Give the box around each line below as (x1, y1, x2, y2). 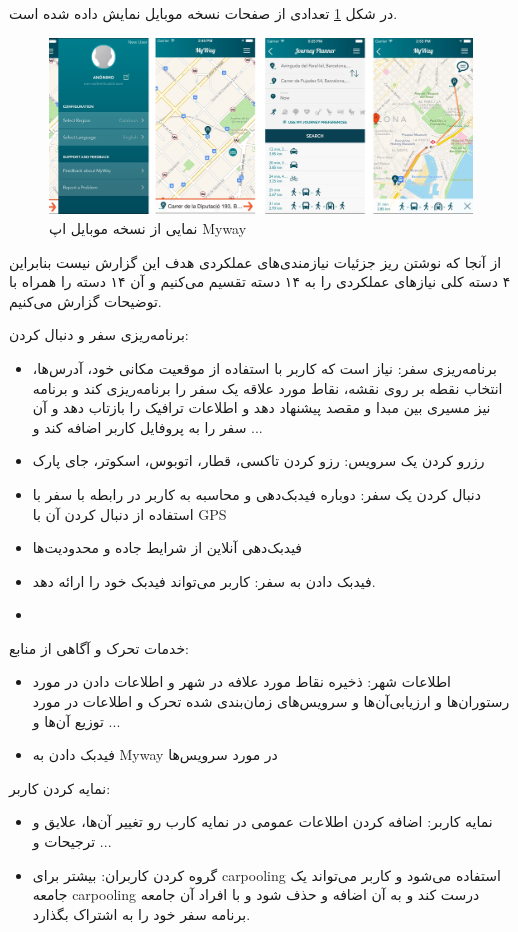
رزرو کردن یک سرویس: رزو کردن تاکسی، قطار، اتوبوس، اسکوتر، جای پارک (32, 450, 485, 471)
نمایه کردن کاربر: (9, 777, 111, 798)
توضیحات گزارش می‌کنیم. (9, 290, 162, 311)
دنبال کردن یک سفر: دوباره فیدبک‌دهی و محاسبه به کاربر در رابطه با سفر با (32, 483, 481, 504)
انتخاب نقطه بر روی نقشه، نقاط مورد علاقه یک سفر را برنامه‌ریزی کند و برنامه (32, 377, 503, 398)
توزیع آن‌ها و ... (32, 710, 121, 731)
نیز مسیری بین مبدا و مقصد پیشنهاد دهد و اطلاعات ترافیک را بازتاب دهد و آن (32, 397, 491, 418)
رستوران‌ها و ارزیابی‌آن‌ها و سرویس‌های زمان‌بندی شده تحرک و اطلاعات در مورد (32, 691, 510, 712)
